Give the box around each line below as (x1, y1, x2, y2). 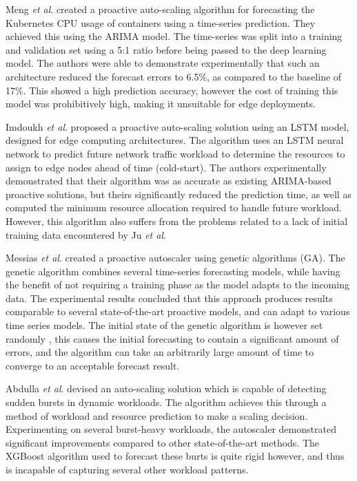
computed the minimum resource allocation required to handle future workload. (6, 200, 343, 215)
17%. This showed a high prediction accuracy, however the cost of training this (6, 83, 338, 97)
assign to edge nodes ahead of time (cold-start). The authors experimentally (6, 160, 327, 174)
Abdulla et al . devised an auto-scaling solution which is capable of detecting (6, 381, 327, 396)
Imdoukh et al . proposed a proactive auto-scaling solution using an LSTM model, (6, 119, 349, 133)
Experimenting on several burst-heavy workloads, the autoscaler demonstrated (6, 422, 336, 436)
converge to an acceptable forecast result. (6, 358, 180, 372)
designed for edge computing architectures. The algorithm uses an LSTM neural (6, 133, 344, 147)
